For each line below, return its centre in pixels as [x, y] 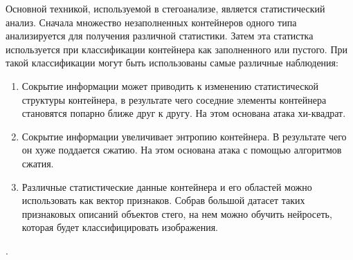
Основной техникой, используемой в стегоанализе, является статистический [165, 8]
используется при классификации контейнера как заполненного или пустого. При [177, 49]
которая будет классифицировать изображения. [120, 227]
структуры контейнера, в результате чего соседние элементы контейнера [174, 99]
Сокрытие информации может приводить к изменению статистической [170, 85]
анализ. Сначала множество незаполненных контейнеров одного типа [151, 22]
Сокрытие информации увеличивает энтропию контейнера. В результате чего [184, 136]
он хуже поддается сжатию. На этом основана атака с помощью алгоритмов [182, 150]
